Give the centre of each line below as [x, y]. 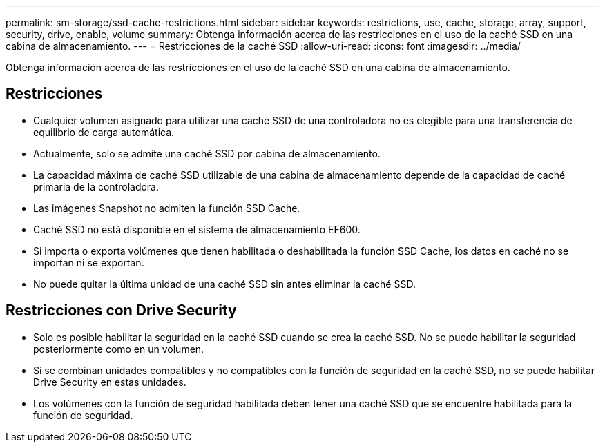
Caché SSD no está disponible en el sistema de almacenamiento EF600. [197, 229]
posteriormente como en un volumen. [119, 349]
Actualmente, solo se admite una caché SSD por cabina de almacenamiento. [207, 153]
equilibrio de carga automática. [104, 132]
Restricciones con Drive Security [121, 311]
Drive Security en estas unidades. [110, 382]
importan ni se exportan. [89, 262]
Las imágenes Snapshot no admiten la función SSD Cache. [167, 208]
